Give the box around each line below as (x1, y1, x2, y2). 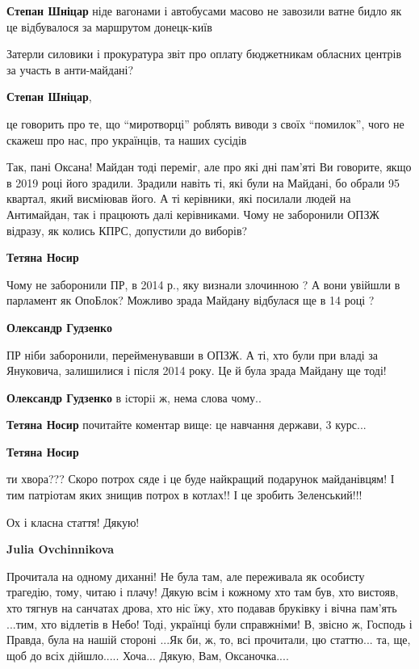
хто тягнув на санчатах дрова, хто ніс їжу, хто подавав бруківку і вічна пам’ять (6, 600, 397, 616)
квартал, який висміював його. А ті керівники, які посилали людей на (6, 190, 351, 207)
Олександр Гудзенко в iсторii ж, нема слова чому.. (6, 389, 262, 406)
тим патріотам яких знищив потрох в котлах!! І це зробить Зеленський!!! (6, 486, 362, 503)
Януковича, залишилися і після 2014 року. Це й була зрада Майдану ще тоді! (6, 362, 387, 379)
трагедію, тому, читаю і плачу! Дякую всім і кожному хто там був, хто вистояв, (6, 583, 399, 600)
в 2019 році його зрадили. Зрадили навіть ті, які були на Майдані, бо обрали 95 (6, 174, 400, 191)
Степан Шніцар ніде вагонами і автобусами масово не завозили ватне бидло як (6, 2, 402, 19)
